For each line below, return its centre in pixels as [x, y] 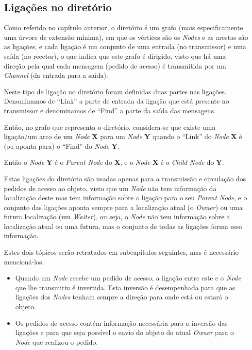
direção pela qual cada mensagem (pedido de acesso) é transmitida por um [115, 65]
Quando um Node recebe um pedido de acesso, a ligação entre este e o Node [128, 278]
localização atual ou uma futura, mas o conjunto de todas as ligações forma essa [123, 226]
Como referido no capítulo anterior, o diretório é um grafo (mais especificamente [124, 27]
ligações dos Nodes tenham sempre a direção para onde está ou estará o [122, 297]
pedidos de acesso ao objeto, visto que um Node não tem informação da [110, 188]
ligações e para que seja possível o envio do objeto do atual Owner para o [125, 332]
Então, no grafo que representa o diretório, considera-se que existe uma [110, 127]
